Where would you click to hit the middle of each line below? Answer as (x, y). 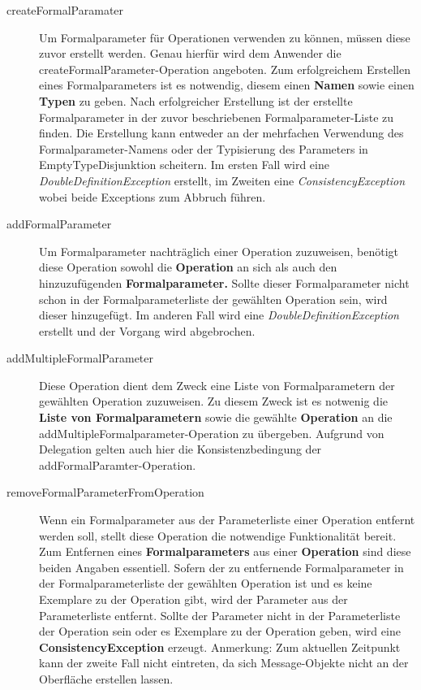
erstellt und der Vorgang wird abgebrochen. (147, 330)
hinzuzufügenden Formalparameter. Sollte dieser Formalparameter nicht (224, 282)
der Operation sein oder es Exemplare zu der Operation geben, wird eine (220, 631)
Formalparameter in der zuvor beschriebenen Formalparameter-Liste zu (217, 117)
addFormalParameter (59, 224)
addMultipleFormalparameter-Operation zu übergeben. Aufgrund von (212, 433)
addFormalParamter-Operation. (118, 464)
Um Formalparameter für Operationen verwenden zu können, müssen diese (225, 37)
